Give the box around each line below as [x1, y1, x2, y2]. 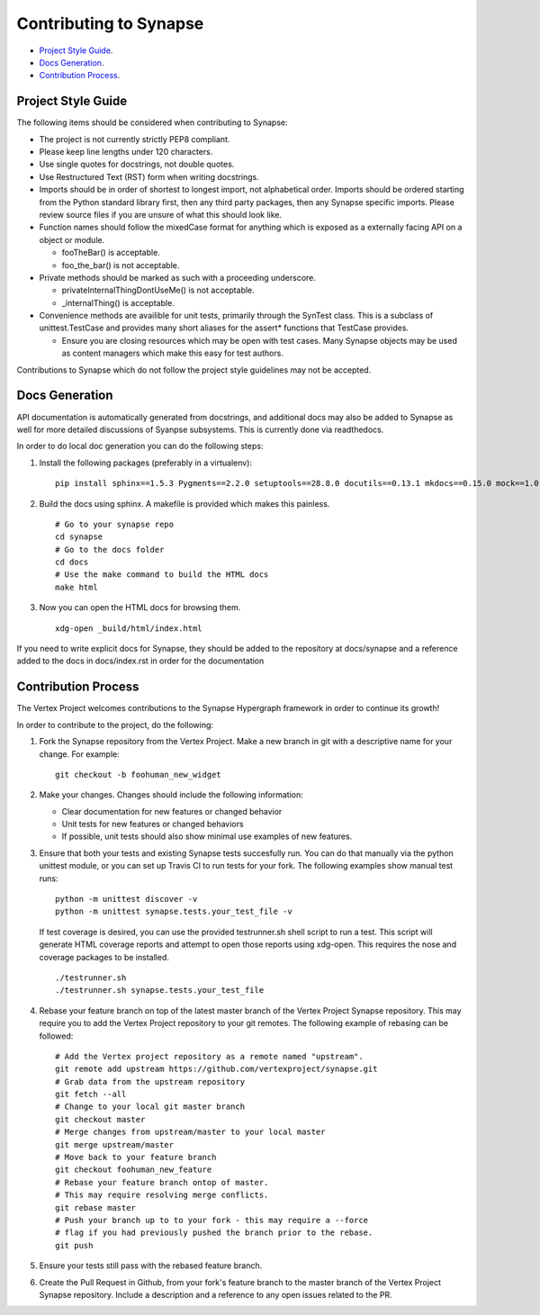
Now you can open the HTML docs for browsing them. [39, 602, 241, 613]
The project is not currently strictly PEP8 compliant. [39, 133, 230, 144]
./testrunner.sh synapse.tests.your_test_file [55, 986, 265, 995]
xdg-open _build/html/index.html [55, 623, 202, 634]
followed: [39, 1031, 74, 1041]
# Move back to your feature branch [55, 1152, 217, 1163]
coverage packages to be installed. [39, 951, 170, 962]
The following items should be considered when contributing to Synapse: [16, 117, 288, 128]
